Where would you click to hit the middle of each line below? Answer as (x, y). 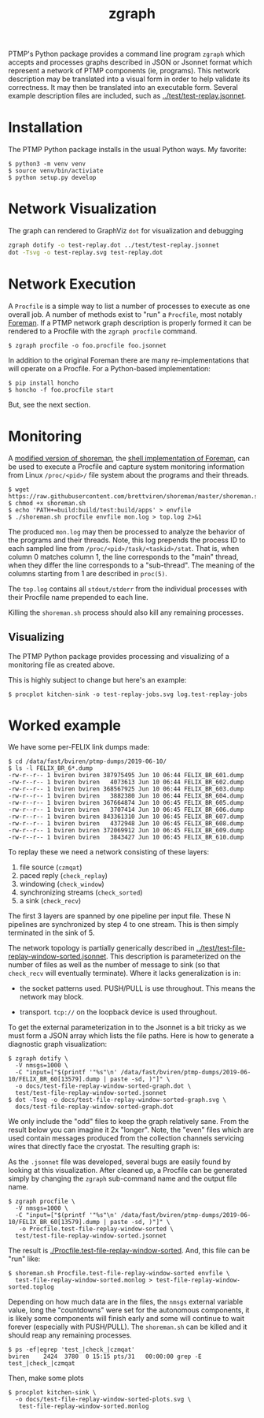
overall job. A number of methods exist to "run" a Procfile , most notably (125, 314)
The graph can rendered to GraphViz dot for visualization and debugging (126, 231)
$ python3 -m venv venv (47, 164)
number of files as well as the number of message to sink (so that (114, 965)
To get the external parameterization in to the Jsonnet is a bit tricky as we (127, 1027)
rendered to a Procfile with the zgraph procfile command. (103, 331)
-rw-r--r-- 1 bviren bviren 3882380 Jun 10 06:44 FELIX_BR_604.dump (126, 796)
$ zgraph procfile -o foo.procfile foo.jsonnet (88, 345)
